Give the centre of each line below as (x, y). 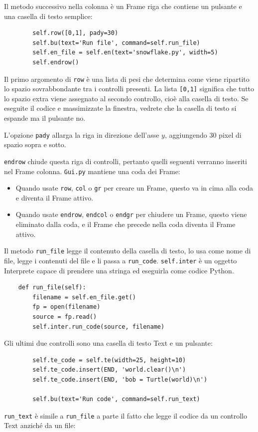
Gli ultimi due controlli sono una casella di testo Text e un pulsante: (108, 343)
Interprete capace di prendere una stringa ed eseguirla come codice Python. (119, 270)
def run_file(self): (52, 288)
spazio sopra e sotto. (35, 144)
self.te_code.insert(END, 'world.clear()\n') (109, 370)
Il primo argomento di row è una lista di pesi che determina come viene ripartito (127, 79)
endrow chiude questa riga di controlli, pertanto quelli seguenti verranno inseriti (126, 161)
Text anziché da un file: (40, 425)
